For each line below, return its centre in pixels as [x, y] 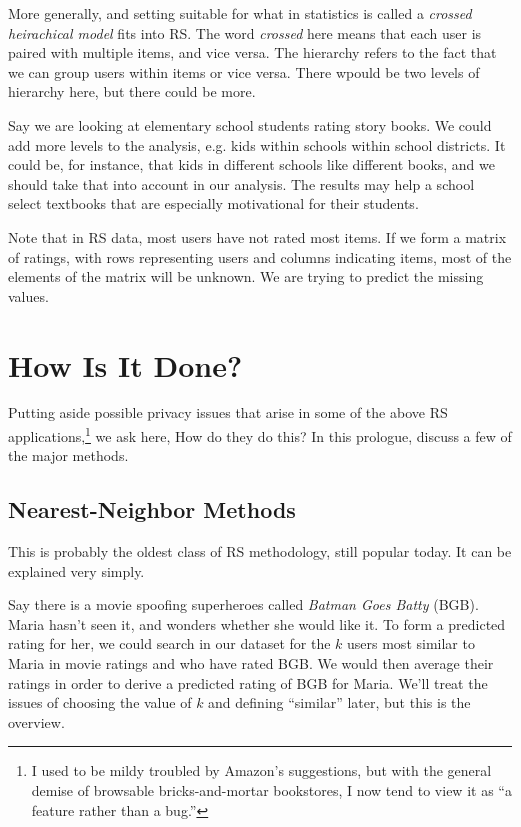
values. [28, 295]
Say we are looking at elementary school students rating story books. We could [250, 124]
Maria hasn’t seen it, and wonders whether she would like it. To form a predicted [257, 623]
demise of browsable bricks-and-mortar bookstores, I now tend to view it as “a [271, 790]
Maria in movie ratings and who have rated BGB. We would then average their [251, 663]
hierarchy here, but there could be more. [132, 91]
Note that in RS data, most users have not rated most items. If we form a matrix [257, 236]
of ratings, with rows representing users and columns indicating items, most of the [260, 256]
